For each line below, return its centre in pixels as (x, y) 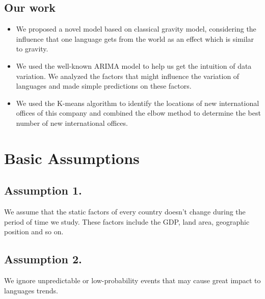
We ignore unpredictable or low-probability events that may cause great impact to (132, 280)
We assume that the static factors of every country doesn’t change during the (125, 212)
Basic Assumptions (72, 158)
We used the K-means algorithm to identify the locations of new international (138, 103)
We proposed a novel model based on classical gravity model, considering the (136, 29)
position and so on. (34, 232)
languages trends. (31, 290)
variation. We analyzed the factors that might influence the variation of (128, 76)
